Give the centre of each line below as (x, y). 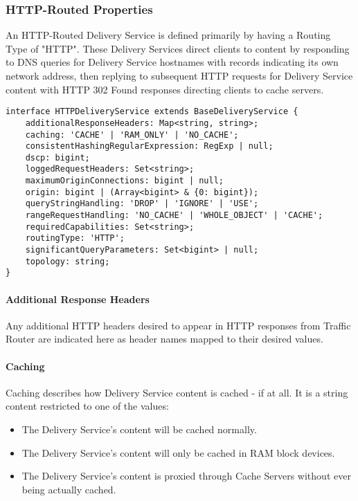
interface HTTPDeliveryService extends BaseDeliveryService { (152, 112)
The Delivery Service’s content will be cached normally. (139, 429)
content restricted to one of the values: (87, 406)
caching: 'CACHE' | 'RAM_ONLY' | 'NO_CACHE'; (132, 135)
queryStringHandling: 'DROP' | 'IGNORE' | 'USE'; (142, 204)
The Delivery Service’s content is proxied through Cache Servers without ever (186, 476)
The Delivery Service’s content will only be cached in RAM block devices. (178, 452)
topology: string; (68, 261)
